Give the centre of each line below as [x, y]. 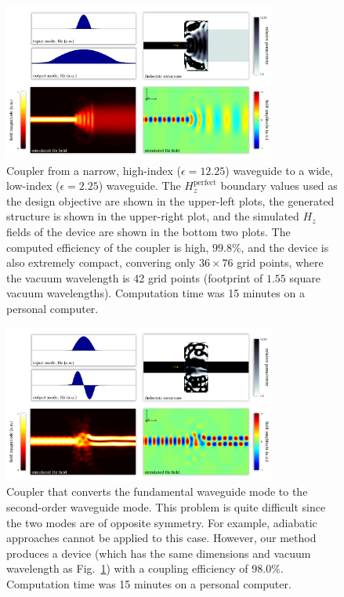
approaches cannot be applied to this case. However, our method [161, 538]
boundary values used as [279, 186]
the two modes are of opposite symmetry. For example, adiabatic [162, 522]
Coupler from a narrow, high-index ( [94, 170]
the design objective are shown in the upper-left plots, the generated [170, 200]
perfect [205, 182]
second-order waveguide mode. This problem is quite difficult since [166, 506]
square [305, 277]
